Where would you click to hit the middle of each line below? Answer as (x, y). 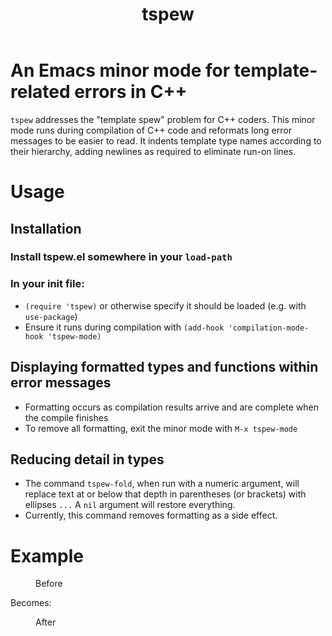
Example (47, 555)
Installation (46, 228)
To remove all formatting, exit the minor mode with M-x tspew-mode (161, 428)
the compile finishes (66, 417)
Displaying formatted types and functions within (164, 367)
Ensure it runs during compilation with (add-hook (124, 327)
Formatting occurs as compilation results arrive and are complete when (171, 407)
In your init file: (47, 284)
